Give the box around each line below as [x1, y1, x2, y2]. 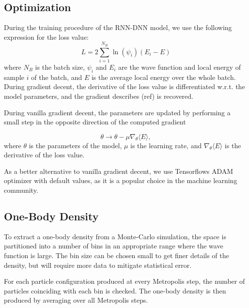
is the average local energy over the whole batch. [91, 72, 236, 82]
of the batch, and [31, 72, 82, 82]
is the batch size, [35, 62, 85, 72]
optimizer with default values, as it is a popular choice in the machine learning [4, 175, 237, 185]
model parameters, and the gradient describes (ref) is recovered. [4, 91, 194, 101]
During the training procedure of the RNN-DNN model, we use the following [4, 22, 232, 32]
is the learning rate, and [130, 140, 202, 150]
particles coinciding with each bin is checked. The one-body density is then [4, 285, 226, 295]
